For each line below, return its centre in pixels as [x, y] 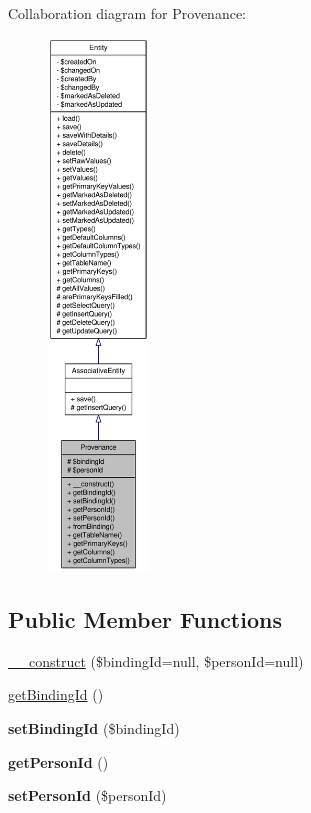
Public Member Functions [145, 618]
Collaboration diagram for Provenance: [127, 13]
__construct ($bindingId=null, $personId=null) [156, 660]
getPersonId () [58, 761]
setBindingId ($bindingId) [94, 727]
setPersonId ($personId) [87, 795]
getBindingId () [56, 694]
